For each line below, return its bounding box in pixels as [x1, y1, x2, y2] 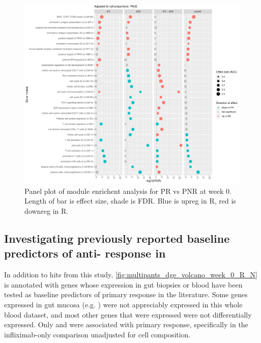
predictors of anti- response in [4, 245, 166, 261]
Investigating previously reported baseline [4, 230, 230, 246]
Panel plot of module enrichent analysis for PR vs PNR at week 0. [24, 185, 231, 196]
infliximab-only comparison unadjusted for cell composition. [4, 329, 191, 339]
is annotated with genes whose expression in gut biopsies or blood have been [4, 279, 243, 290]
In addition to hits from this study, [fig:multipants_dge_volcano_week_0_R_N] [4, 269, 257, 280]
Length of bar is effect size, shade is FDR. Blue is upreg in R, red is [24, 195, 236, 206]
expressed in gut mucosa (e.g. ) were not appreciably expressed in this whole [4, 299, 243, 309]
